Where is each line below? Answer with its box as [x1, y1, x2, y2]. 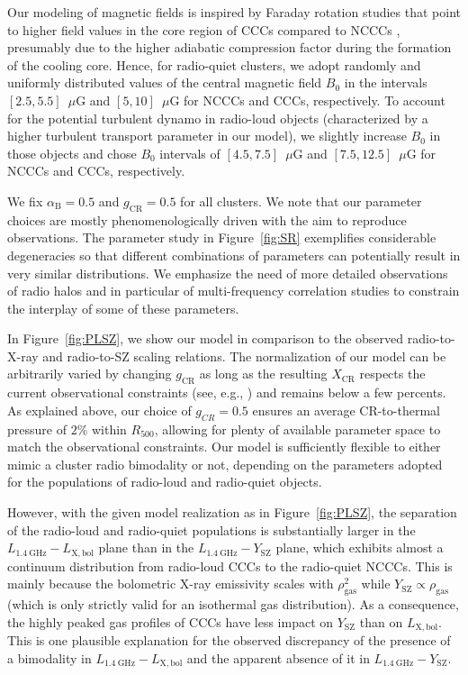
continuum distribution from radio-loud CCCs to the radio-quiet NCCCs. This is [7, 556, 453, 575]
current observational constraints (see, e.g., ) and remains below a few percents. [7, 383, 446, 402]
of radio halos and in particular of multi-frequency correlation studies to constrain [7, 281, 460, 300]
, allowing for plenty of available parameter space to [154, 419, 441, 438]
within [91, 419, 127, 438]
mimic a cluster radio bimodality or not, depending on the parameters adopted [7, 454, 443, 473]
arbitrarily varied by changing [7, 364, 172, 383]
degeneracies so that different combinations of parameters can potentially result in [7, 245, 461, 264]
